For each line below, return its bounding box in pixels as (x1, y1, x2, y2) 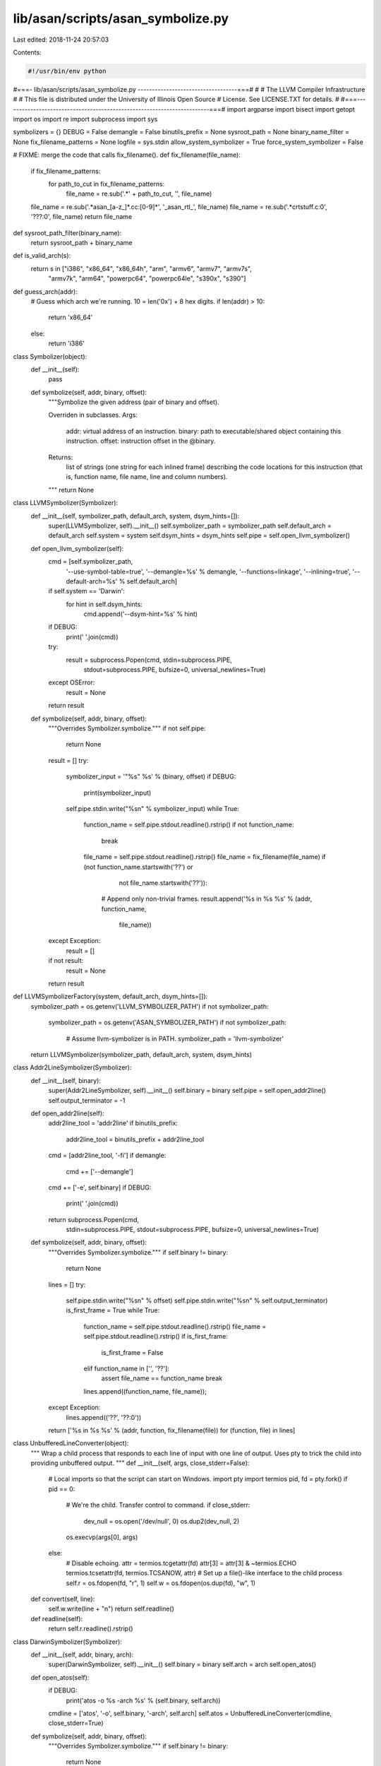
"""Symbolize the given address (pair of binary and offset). (48, 398, 219, 406)
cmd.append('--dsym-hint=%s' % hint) (83, 610, 198, 618)
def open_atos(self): (30, 1673, 90, 1681)
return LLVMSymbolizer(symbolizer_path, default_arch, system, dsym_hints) (30, 1050, 253, 1059)
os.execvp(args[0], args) (66, 1533, 138, 1541)
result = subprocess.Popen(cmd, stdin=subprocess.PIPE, (66, 656, 233, 664)
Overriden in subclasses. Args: (48, 410, 138, 420)
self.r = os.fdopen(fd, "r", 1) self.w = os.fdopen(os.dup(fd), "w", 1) (66, 1579, 255, 1587)
